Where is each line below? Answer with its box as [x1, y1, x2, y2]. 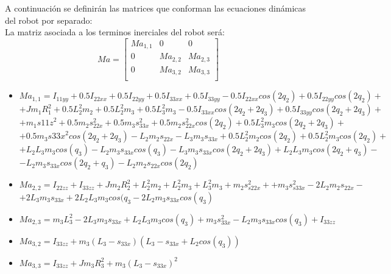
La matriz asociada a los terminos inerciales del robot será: [5, 26, 225, 38]
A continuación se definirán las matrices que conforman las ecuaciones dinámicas [5, 2, 306, 14]
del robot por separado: [5, 13, 93, 26]
